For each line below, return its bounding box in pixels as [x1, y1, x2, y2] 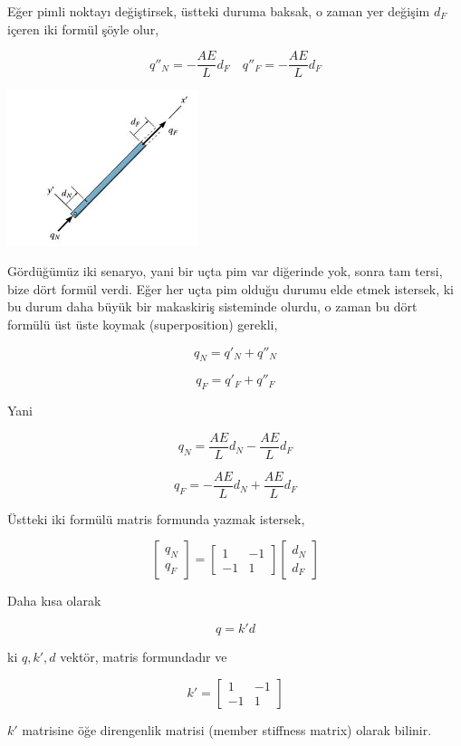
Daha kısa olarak [7, 591, 101, 610]
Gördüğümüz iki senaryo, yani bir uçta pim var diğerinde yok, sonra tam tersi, [7, 262, 443, 281]
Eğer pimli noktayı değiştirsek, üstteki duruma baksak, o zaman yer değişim [7, 2, 430, 20]
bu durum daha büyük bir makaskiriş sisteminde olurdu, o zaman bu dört [7, 297, 418, 316]
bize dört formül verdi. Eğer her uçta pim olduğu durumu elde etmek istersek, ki [7, 279, 454, 298]
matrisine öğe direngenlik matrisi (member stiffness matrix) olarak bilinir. [22, 720, 432, 739]
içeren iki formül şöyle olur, [7, 19, 159, 38]
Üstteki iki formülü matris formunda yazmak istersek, [7, 509, 305, 528]
